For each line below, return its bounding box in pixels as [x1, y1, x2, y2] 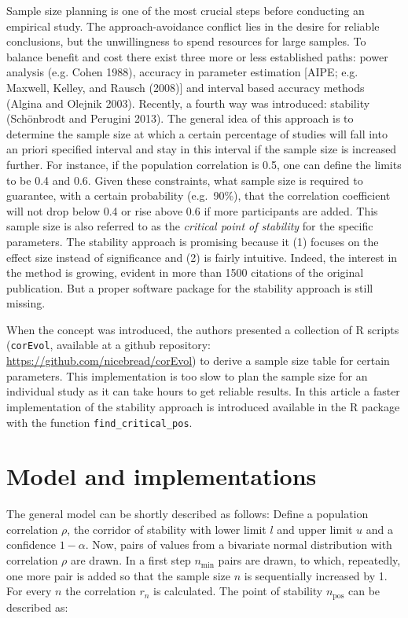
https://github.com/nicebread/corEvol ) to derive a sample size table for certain [6, 352, 390, 369]
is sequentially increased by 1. [244, 567, 388, 583]
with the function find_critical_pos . [6, 414, 193, 430]
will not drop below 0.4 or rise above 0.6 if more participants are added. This [6, 202, 378, 219]
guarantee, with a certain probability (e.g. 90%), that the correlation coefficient [6, 187, 391, 204]
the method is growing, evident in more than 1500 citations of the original [6, 264, 364, 281]
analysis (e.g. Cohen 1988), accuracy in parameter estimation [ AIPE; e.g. [6, 64, 358, 80]
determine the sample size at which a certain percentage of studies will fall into [6, 125, 388, 142]
